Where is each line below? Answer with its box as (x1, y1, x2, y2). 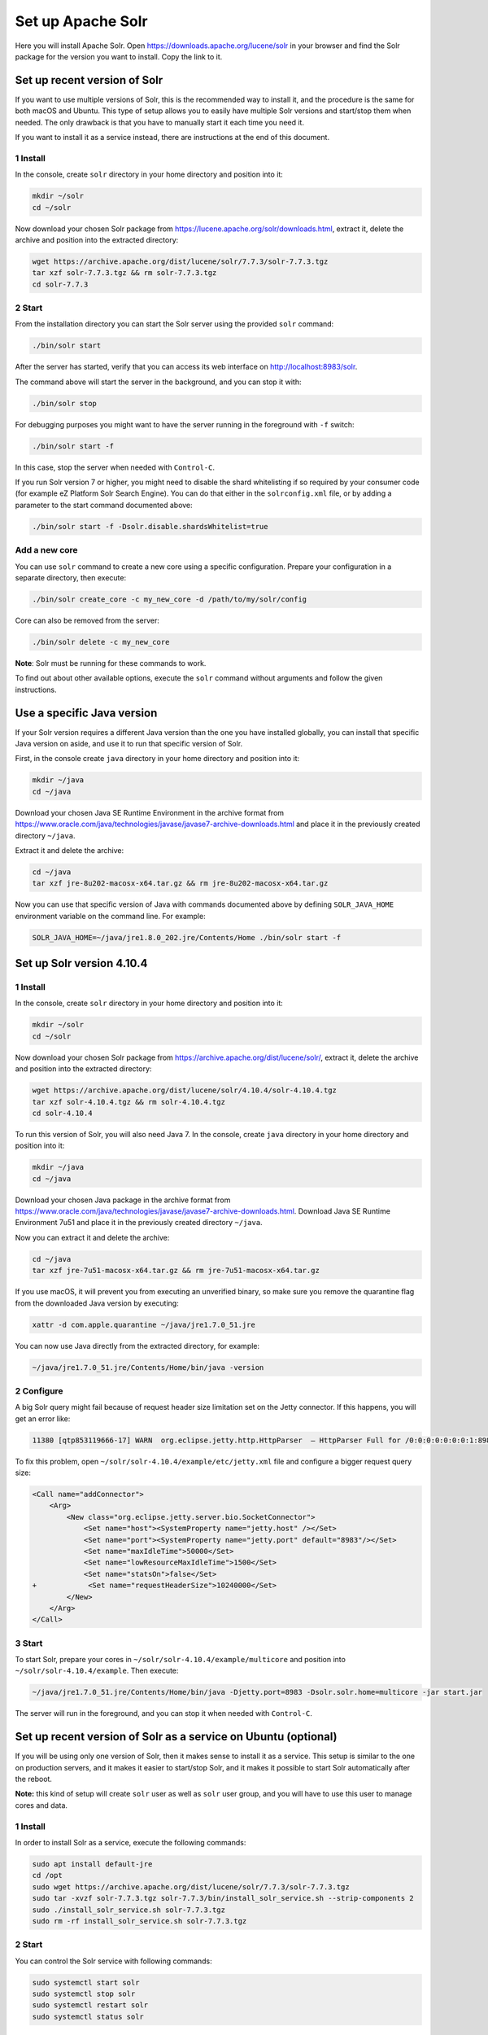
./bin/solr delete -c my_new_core (32, 637, 170, 646)
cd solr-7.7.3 (32, 279, 89, 289)
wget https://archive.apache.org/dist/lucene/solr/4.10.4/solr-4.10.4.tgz (32, 1086, 338, 1095)
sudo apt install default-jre (32, 1859, 153, 1868)
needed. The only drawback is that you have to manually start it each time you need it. (15, 117, 305, 127)
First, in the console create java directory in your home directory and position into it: (15, 754, 300, 764)
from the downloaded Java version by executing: (15, 1298, 179, 1308)
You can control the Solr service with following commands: (15, 1956, 213, 1966)
